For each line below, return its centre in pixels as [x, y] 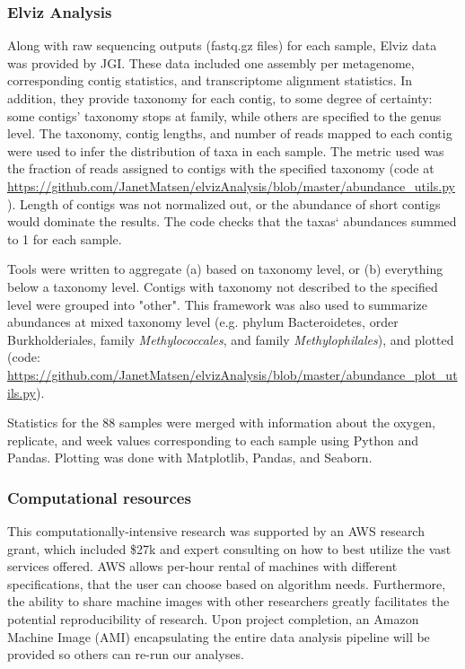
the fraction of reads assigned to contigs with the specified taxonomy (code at [221, 168]
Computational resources [99, 497]
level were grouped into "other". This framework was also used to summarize [217, 304]
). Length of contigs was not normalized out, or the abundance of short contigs [224, 203]
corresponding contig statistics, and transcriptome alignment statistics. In [210, 80]
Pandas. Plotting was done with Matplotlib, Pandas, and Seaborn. [190, 458]
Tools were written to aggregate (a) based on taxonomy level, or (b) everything [225, 269]
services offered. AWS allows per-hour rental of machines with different [202, 566]
